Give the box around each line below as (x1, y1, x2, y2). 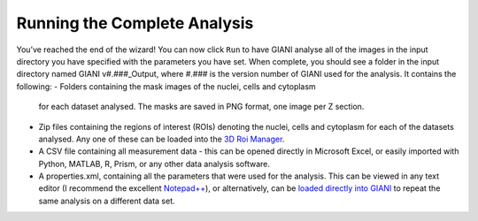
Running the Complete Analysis (16, 13, 254, 33)
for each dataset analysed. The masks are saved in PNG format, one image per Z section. (38, 102, 365, 112)
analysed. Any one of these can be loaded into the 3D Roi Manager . (38, 133, 285, 144)
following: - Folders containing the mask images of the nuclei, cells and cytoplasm (16, 80, 316, 92)
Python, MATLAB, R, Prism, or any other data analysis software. (38, 158, 270, 169)
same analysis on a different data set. (38, 195, 176, 206)
